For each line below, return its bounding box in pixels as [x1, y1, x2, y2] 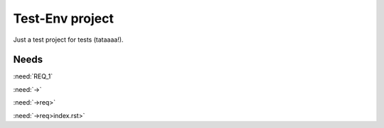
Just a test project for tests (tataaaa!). [13, 35, 124, 44]
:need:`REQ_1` [13, 72, 53, 81]
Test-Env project [13, 11, 114, 26]
